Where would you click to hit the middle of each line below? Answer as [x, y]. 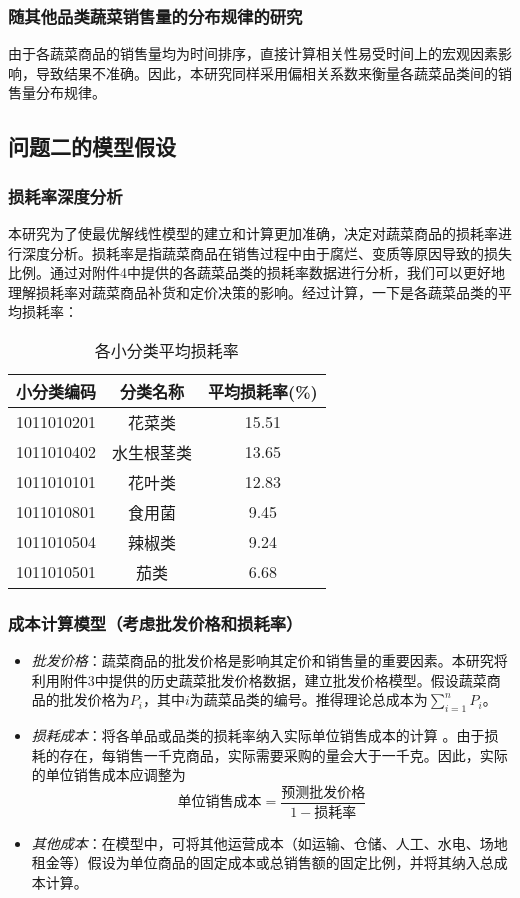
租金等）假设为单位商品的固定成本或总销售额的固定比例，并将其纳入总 [262, 862]
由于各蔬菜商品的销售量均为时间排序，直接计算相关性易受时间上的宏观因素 [253, 53]
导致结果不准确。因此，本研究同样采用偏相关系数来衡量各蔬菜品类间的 [266, 72]
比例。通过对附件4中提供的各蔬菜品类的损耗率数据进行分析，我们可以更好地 [256, 272]
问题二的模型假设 [92, 146]
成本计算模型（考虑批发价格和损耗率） [155, 622]
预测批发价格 [323, 792]
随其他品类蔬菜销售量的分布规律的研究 [155, 15]
